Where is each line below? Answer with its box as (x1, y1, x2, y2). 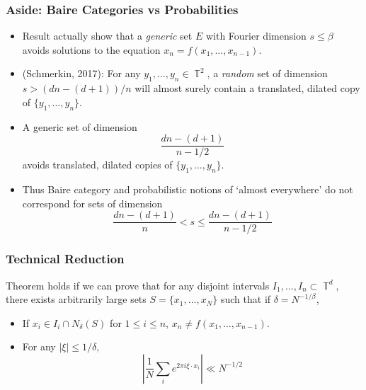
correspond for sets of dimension (22, 195, 163, 210)
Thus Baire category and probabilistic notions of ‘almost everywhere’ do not (22, 182, 353, 197)
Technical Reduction (6, 250, 125, 268)
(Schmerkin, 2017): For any (22, 66, 141, 81)
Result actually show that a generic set (22, 28, 193, 43)
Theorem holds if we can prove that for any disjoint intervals (6, 277, 270, 292)
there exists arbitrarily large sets (6, 292, 147, 306)
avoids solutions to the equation (22, 42, 161, 57)
